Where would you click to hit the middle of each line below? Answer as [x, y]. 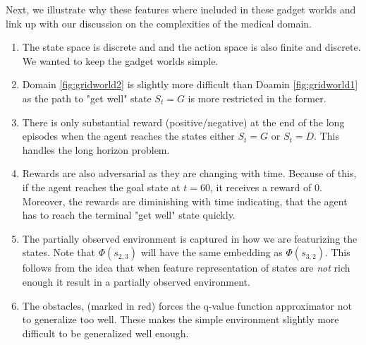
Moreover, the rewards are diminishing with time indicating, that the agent [185, 201]
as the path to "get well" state [87, 98]
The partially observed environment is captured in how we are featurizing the [190, 238]
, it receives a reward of [261, 187]
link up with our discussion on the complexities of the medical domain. [159, 23]
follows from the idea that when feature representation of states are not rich [186, 268]
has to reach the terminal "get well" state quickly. [129, 215]
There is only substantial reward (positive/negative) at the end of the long [183, 122]
